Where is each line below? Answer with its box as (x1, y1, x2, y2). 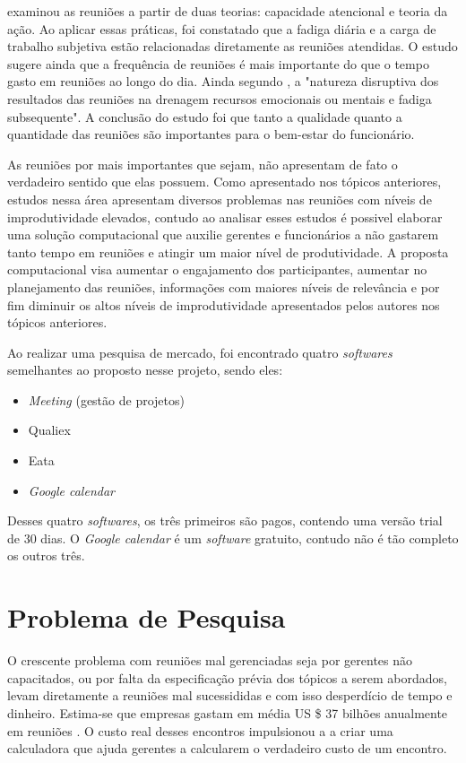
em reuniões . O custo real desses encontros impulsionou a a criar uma (7, 721, 393, 740)
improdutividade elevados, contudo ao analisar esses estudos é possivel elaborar (7, 207, 443, 226)
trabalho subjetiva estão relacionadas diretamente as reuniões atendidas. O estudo (7, 37, 458, 56)
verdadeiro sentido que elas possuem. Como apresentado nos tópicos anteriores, (7, 172, 442, 191)
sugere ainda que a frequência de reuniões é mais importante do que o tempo (7, 54, 429, 73)
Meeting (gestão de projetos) (28, 390, 185, 409)
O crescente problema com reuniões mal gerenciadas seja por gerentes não (7, 651, 413, 670)
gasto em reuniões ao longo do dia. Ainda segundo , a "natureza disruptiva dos (7, 72, 439, 91)
